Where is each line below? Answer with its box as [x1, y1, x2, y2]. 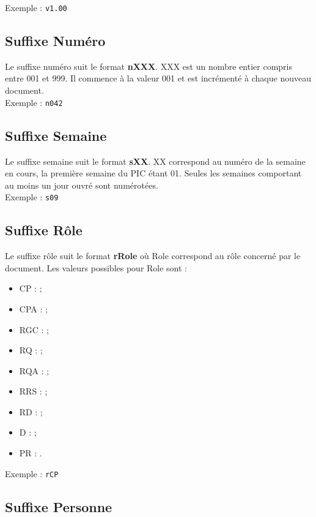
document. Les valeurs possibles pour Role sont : [5, 261, 188, 274]
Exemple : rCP [5, 467, 59, 480]
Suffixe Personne [5, 497, 112, 516]
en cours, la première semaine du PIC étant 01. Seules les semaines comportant [5, 167, 302, 179]
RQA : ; [19, 364, 50, 377]
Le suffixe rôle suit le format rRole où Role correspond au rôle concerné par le [5, 249, 301, 262]
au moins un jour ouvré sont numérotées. [5, 178, 158, 191]
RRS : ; [19, 385, 48, 398]
